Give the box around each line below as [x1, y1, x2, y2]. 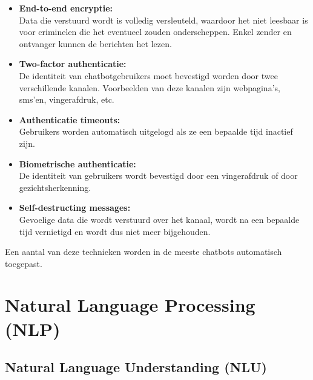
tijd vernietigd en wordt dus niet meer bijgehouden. [19, 225, 211, 237]
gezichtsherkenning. [19, 181, 91, 193]
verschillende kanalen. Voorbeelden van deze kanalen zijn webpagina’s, [19, 81, 280, 94]
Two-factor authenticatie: [19, 57, 127, 70]
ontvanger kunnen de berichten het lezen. [19, 37, 172, 50]
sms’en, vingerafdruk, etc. [19, 93, 114, 106]
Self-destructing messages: [19, 201, 131, 214]
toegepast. [5, 257, 42, 269]
